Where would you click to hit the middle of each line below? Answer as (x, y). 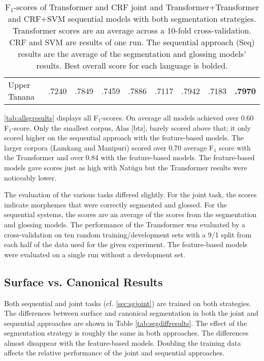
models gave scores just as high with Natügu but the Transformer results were (126, 167)
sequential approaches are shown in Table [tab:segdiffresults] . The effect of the (126, 323)
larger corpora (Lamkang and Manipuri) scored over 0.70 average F (109, 147)
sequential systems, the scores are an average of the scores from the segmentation (130, 214)
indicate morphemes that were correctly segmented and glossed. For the (115, 204)
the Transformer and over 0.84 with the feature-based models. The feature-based (129, 157)
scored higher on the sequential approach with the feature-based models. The (124, 138)
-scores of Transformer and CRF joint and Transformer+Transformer (136, 7)
